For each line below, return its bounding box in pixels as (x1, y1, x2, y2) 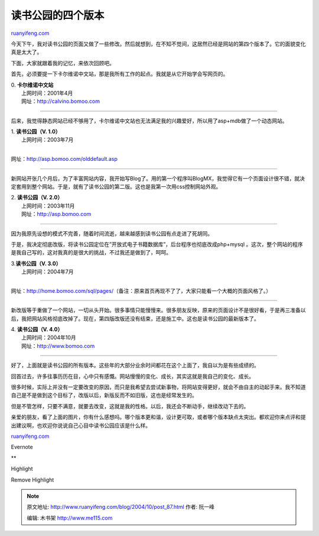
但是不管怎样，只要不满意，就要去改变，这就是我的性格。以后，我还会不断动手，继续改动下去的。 (11, 402, 249, 409)
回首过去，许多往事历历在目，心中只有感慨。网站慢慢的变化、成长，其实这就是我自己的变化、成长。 (11, 373, 254, 380)
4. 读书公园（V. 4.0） (11, 326, 63, 333)
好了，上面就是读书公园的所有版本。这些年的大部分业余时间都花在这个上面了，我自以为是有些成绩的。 (11, 361, 259, 369)
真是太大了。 (11, 49, 43, 56)
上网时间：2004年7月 (21, 268, 74, 275)
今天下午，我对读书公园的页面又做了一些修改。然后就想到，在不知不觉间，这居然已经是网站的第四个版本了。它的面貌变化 (11, 40, 306, 47)
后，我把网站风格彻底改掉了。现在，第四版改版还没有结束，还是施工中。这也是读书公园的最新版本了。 (11, 315, 259, 322)
